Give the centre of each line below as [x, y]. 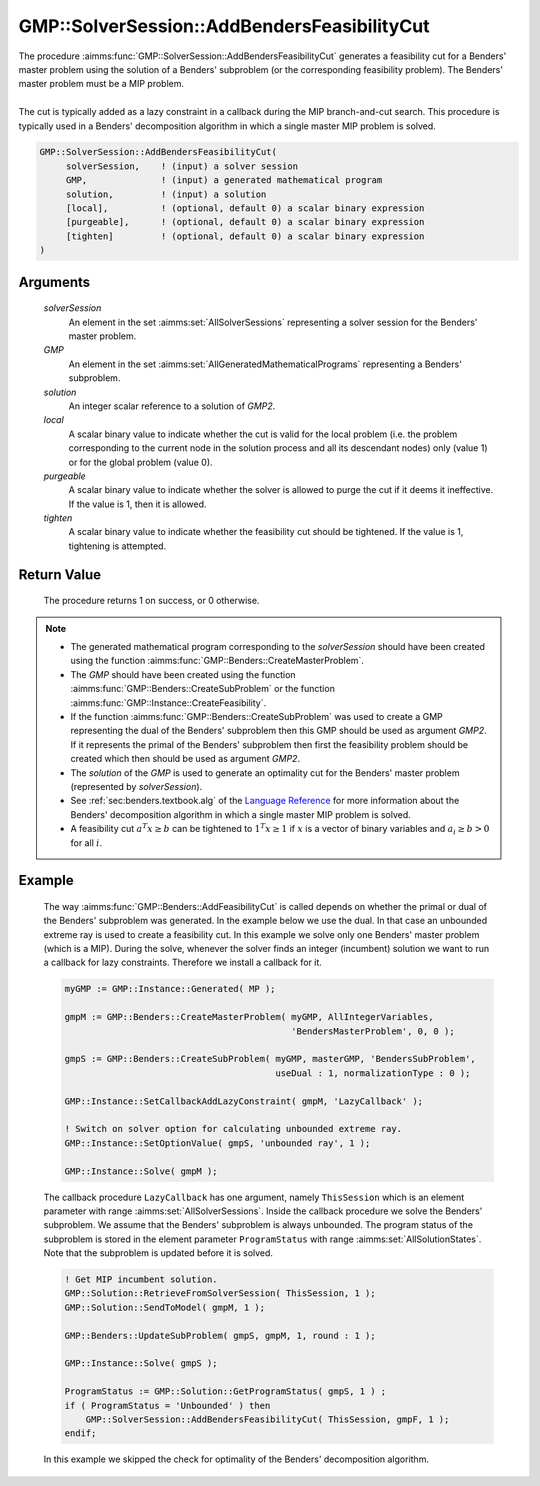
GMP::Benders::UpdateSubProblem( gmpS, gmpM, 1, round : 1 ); [220, 1335]
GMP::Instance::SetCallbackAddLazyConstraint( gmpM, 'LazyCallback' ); [244, 1101]
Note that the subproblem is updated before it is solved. [158, 1253]
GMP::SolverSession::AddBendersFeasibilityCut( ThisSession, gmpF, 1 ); [267, 1419]
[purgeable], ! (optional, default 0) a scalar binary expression [245, 222]
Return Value [60, 574]
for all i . [86, 842]
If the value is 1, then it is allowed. [137, 504]
